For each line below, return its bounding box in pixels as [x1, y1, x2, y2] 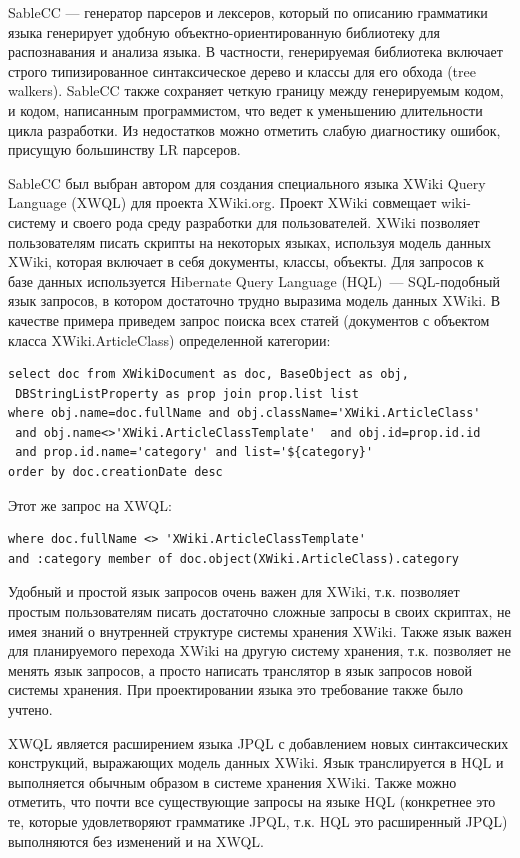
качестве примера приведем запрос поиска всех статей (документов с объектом [8, 309, 490, 330]
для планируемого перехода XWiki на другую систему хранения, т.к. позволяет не [8, 640, 511, 661]
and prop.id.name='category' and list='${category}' [15, 445, 374, 460]
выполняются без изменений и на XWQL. [8, 830, 264, 851]
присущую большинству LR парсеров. [8, 139, 241, 160]
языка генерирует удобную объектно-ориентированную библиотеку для [8, 21, 440, 42]
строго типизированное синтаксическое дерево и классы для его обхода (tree [8, 60, 476, 81]
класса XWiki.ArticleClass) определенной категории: [8, 329, 331, 350]
